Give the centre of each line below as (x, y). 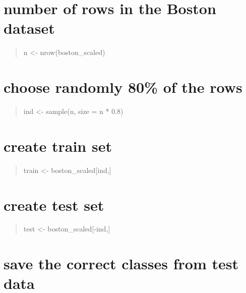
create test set (54, 204)
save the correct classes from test (121, 263)
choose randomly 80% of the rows (123, 87)
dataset (29, 28)
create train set (58, 145)
